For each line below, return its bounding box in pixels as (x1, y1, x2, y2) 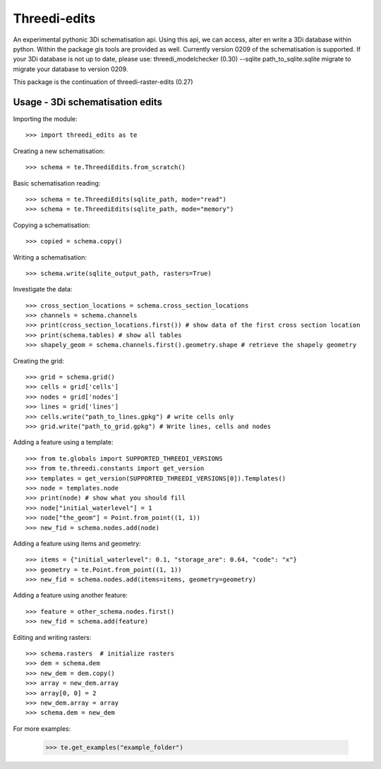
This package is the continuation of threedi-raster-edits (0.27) (13, 78, 193, 86)
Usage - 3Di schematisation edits (13, 96, 162, 108)
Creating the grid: (13, 356, 65, 365)
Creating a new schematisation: (13, 147, 105, 155)
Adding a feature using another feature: (13, 591, 128, 600)
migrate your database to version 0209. (13, 64, 128, 73)
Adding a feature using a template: (13, 438, 114, 447)
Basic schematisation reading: (13, 178, 101, 187)
